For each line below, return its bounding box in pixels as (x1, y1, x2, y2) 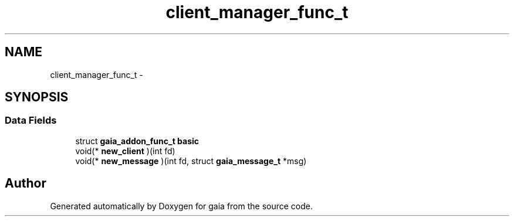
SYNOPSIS (5, 90, 69, 105)
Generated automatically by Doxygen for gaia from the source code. (50, 200, 313, 211)
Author (5, 176, 46, 191)
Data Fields (5, 114, 57, 127)
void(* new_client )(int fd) (75, 145, 175, 156)
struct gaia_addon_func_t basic (75, 135, 199, 146)
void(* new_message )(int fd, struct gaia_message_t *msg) (75, 155, 307, 166)
